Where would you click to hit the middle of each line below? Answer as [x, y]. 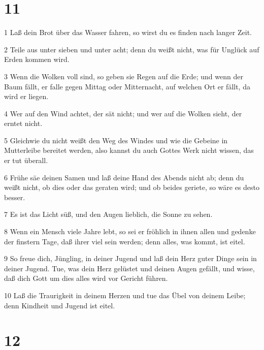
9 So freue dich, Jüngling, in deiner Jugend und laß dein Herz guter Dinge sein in [130, 258]
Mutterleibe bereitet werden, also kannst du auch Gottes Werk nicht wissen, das [129, 150]
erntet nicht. [23, 123]
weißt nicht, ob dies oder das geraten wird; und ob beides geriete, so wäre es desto [132, 187]
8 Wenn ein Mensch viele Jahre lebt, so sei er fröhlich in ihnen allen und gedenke [130, 231]
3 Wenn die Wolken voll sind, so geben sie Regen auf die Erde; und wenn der [124, 76]
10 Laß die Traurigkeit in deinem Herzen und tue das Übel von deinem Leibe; [125, 295]
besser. [15, 197]
